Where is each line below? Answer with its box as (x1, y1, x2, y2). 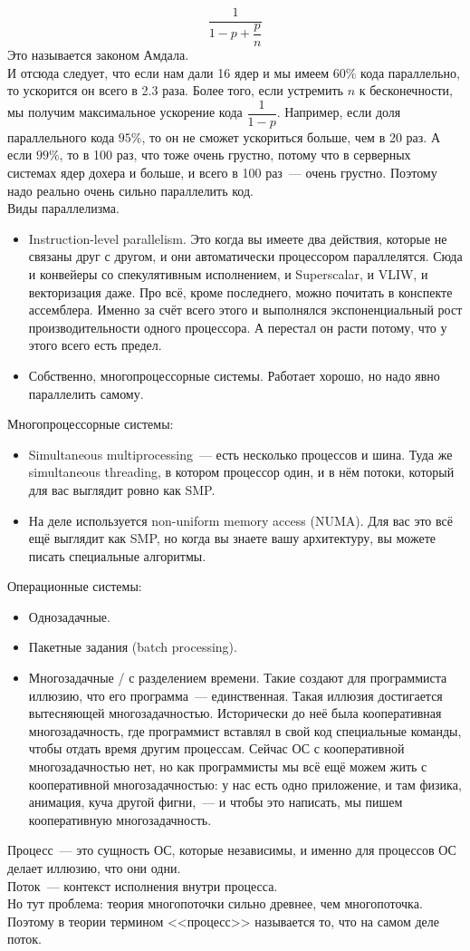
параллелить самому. (28, 383, 144, 403)
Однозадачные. (28, 607, 110, 626)
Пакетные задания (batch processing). (28, 637, 237, 656)
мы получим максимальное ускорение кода (7, 102, 243, 121)
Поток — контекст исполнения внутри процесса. (7, 876, 278, 895)
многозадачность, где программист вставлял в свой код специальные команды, (28, 721, 462, 740)
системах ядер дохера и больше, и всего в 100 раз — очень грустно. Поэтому (7, 163, 437, 181)
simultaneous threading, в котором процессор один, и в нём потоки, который (28, 462, 455, 481)
